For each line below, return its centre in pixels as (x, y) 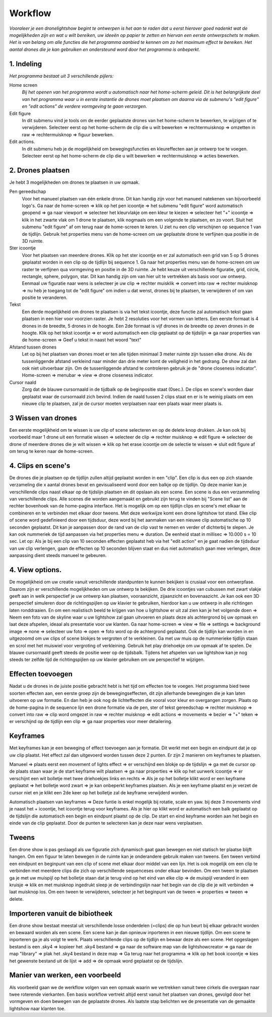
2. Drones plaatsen (40, 170)
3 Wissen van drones (43, 418)
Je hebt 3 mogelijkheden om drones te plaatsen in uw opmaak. (75, 182)
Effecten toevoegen (41, 674)
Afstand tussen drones (33, 347)
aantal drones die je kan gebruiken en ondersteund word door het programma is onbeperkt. (105, 49)
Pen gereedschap (28, 191)
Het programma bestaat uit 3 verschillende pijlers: (61, 76)
